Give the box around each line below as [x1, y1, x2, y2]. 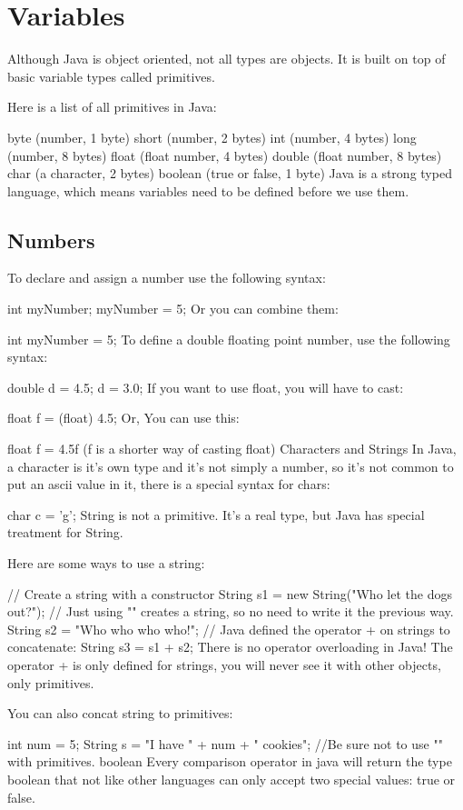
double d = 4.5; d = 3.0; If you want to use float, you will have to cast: [7, 377, 404, 396]
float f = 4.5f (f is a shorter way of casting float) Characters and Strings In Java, [7, 439, 457, 458]
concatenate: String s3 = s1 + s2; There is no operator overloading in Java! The [7, 637, 453, 656]
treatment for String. [7, 523, 123, 542]
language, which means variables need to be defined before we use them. [7, 181, 409, 200]
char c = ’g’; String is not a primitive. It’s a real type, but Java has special [7, 505, 425, 524]
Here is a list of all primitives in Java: [7, 97, 217, 116]
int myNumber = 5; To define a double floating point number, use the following [7, 329, 450, 348]
